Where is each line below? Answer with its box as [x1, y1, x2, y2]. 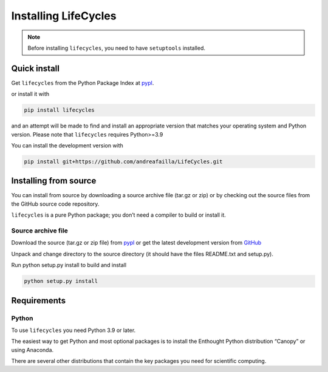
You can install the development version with [11, 141, 124, 149]
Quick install [11, 63, 60, 73]
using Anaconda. [11, 346, 54, 353]
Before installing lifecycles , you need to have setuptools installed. [27, 44, 206, 52]
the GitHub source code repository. [11, 200, 100, 208]
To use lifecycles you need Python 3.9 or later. [11, 326, 136, 334]
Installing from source [11, 176, 97, 186]
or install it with [11, 90, 50, 98]
